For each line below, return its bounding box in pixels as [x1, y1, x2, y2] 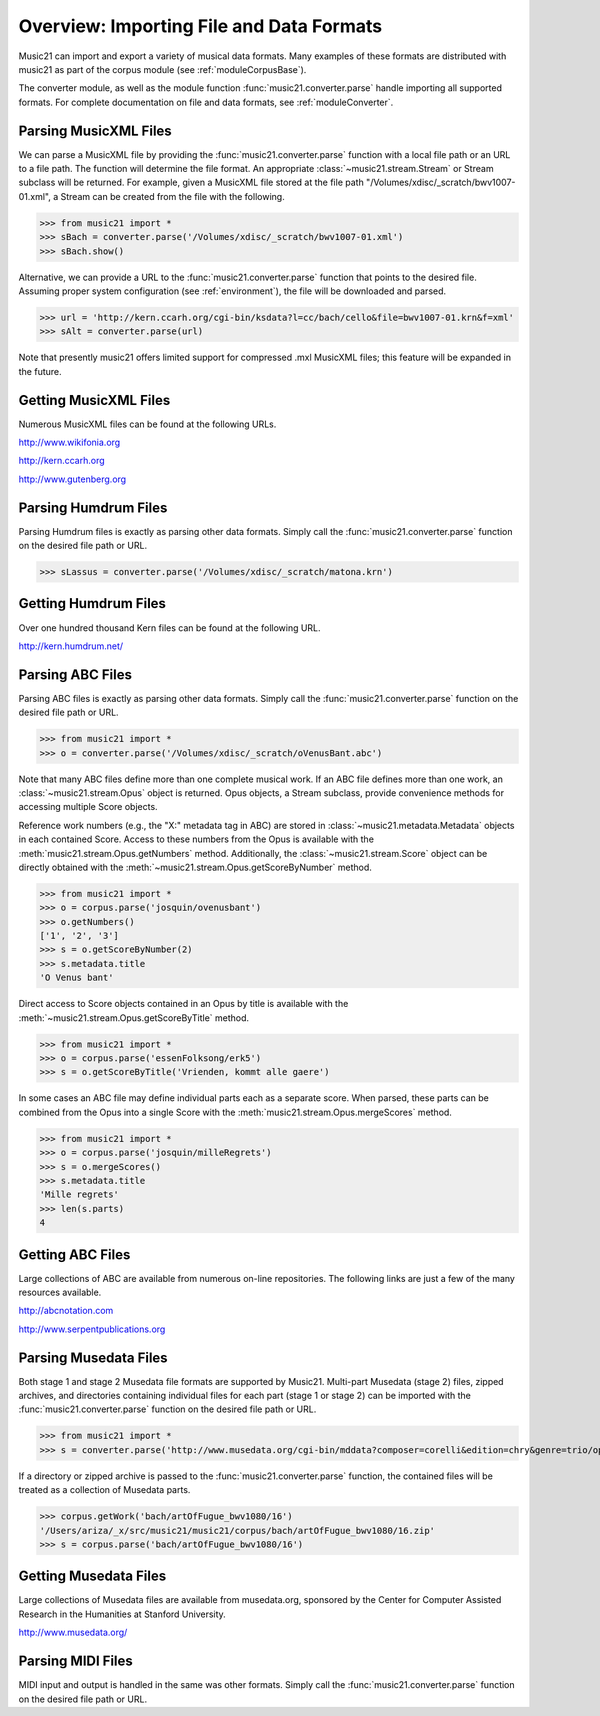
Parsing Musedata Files [18, 1349, 169, 1366]
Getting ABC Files [18, 1246, 131, 1263]
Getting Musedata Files [18, 1568, 167, 1585]
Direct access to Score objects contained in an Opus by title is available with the [18, 998, 349, 1010]
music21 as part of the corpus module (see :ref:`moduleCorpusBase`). [18, 63, 307, 75]
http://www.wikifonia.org [18, 436, 121, 448]
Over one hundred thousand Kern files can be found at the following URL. [18, 621, 321, 634]
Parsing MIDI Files [18, 1653, 134, 1670]
